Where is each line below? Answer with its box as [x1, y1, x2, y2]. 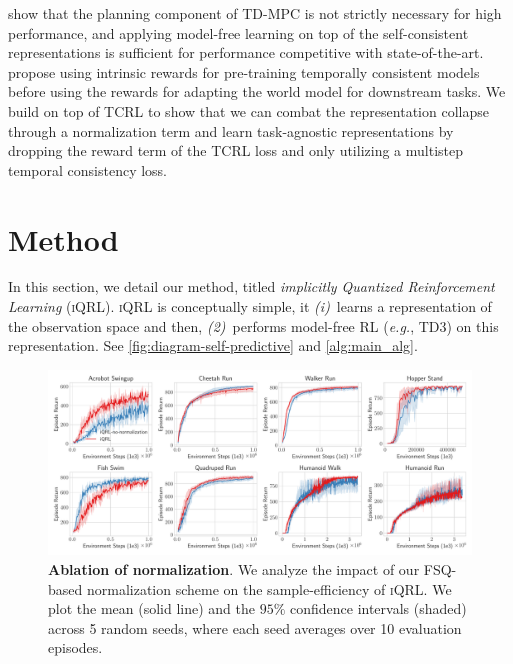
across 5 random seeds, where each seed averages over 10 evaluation [48, 617, 462, 638]
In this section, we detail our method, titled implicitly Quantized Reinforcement [8, 276, 495, 297]
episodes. [48, 637, 103, 658]
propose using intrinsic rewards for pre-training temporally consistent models [8, 61, 480, 82]
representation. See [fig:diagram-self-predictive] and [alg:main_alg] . [8, 335, 418, 356]
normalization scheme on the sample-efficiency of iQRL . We [86, 578, 452, 599]
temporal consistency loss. [8, 159, 167, 180]
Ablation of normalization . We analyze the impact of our [48, 558, 420, 579]
